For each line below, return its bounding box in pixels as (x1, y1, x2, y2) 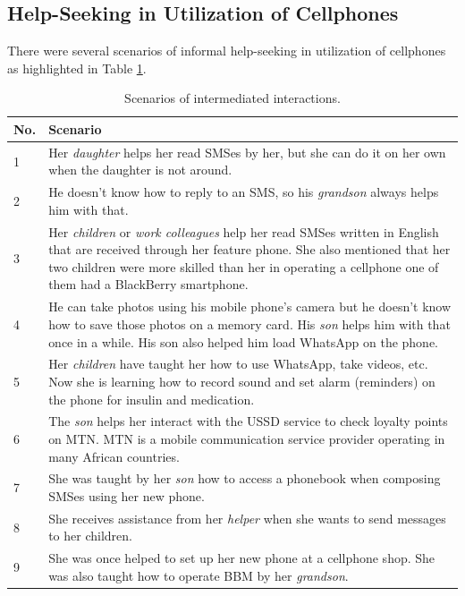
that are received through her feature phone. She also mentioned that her (48, 240, 451, 259)
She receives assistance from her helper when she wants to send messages (48, 508, 446, 527)
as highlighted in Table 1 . (7, 58, 147, 77)
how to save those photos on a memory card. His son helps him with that (48, 314, 451, 333)
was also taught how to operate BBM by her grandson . (48, 566, 349, 584)
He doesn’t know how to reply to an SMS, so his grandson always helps (48, 183, 439, 201)
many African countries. (48, 447, 180, 465)
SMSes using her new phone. (48, 487, 205, 506)
